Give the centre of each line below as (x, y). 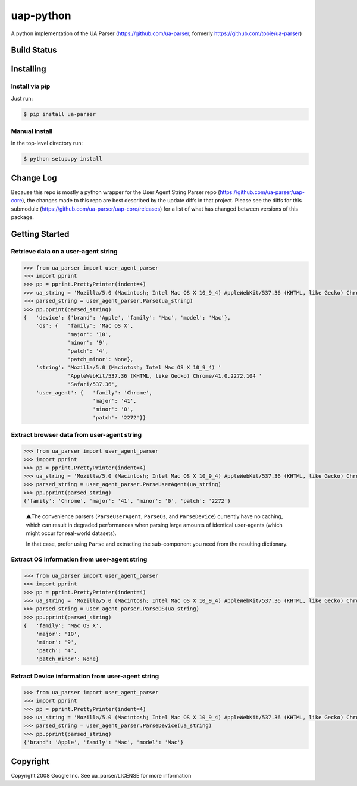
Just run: (22, 98)
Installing (29, 69)
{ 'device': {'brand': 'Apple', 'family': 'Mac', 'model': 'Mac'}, (127, 317)
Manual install (32, 131)
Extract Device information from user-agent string (85, 677)
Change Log (34, 178)
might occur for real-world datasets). (71, 533)
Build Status (34, 50)
